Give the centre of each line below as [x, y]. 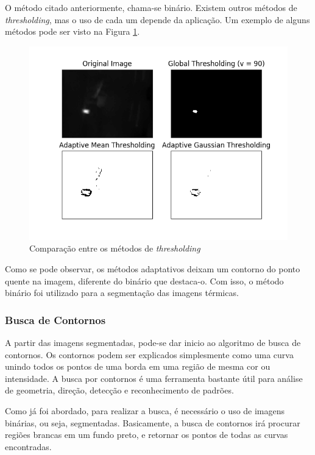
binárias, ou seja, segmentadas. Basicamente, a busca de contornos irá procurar [153, 422]
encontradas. [28, 446]
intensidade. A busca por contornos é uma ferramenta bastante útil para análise [154, 378]
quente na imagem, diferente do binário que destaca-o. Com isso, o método [144, 280]
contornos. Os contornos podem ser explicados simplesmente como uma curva [149, 354]
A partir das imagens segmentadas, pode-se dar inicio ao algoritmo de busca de [153, 342]
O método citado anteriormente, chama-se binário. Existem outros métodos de [151, 7]
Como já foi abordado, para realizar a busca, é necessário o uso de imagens [145, 410]
